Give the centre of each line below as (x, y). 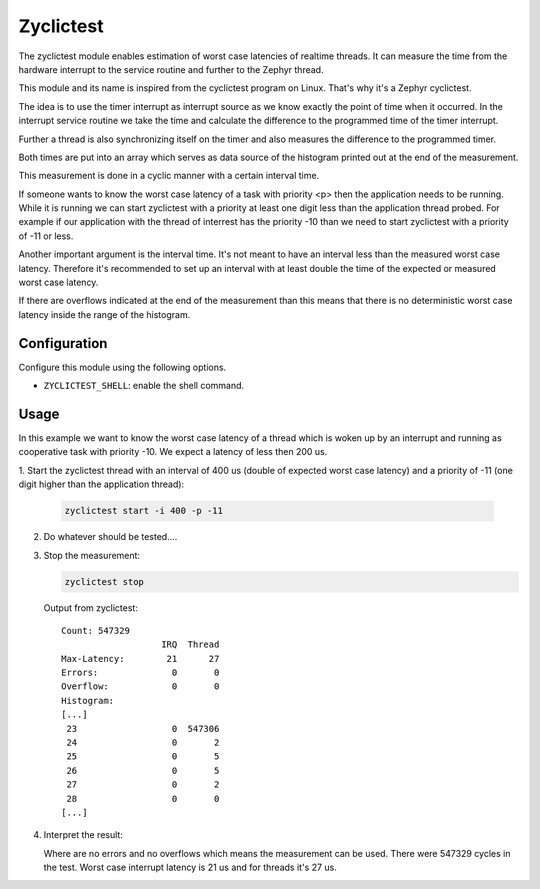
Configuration (63, 343)
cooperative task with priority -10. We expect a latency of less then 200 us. (173, 452)
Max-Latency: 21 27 (140, 658)
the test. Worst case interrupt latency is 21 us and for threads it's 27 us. (190, 867)
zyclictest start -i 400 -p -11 (144, 511)
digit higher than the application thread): (101, 484)
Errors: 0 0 (140, 673)
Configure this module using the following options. (122, 367)
